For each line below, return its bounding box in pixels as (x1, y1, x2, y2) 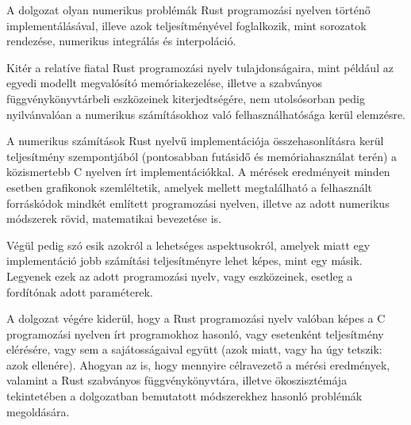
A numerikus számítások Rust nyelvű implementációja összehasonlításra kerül (6, 132, 384, 149)
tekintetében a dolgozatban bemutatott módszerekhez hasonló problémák (6, 388, 363, 404)
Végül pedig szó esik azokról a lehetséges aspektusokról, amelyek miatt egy (6, 236, 371, 253)
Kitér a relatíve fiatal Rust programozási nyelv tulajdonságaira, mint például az (6, 59, 394, 75)
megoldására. (6, 403, 70, 419)
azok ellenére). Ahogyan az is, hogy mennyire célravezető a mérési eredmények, (6, 356, 390, 373)
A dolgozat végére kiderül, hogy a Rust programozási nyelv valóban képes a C (6, 310, 386, 327)
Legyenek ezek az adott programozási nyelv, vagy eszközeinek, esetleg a (6, 267, 353, 284)
